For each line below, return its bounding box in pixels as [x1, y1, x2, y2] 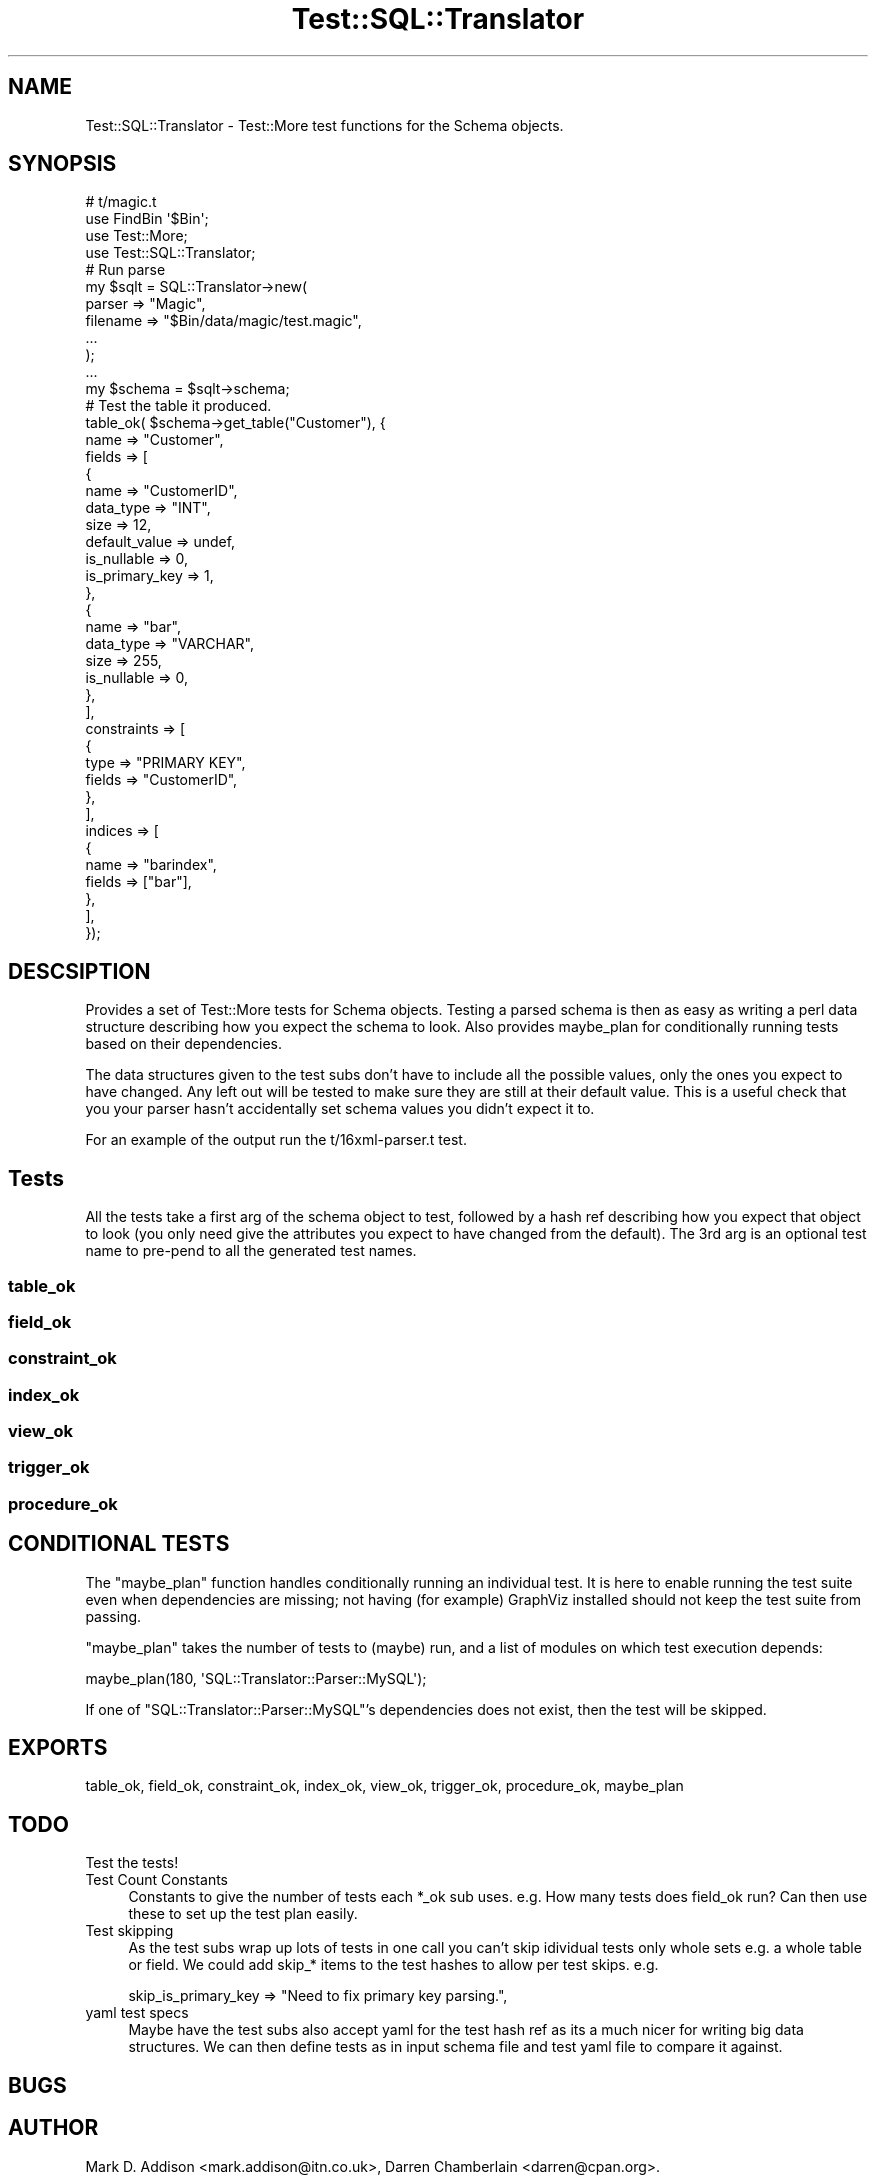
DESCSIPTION [8, 958, 151, 984]
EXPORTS [8, 1735, 108, 1761]
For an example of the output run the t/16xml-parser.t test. [85, 1131, 467, 1149]
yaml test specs [85, 2004, 189, 2022]
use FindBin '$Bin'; [85, 210, 209, 228]
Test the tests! [85, 1854, 179, 1872]
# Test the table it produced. [85, 397, 272, 415]
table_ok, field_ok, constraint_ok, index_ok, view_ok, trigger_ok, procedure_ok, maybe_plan [85, 1777, 684, 1795]
